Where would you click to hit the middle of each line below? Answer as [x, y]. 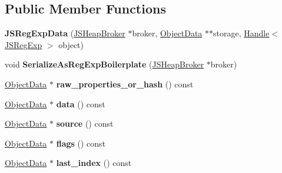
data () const [81, 104]
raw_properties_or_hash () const [125, 84]
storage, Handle [241, 33]
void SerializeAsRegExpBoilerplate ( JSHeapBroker [104, 64]
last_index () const [94, 163]
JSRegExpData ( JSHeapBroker [65, 33]
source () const [85, 123]
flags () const [81, 143]
